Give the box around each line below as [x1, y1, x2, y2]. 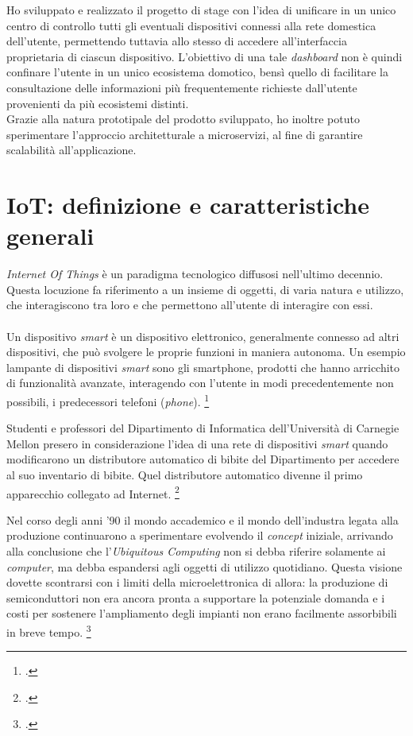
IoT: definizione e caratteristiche [6, 188, 370, 221]
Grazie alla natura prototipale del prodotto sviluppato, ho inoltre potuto [6, 110, 360, 127]
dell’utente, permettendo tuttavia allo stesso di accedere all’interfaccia [6, 33, 347, 49]
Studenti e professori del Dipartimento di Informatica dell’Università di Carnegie [6, 420, 399, 436]
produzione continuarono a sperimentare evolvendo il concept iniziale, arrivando [6, 527, 393, 544]
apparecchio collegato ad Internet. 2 [6, 482, 179, 502]
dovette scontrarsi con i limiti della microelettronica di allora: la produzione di [6, 574, 388, 591]
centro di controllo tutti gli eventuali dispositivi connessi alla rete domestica [6, 17, 376, 33]
